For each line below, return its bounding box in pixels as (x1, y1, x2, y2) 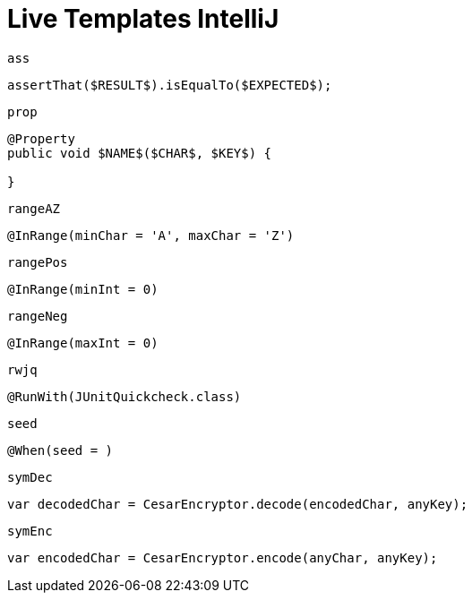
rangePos (7, 254, 68, 270)
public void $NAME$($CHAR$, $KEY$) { (7, 145, 272, 160)
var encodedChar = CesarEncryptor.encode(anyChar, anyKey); (7, 550, 438, 565)
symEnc (7, 523, 53, 538)
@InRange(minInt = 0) (7, 281, 159, 296)
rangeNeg (7, 308, 68, 323)
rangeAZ (7, 201, 61, 216)
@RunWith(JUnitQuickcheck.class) (7, 389, 242, 404)
